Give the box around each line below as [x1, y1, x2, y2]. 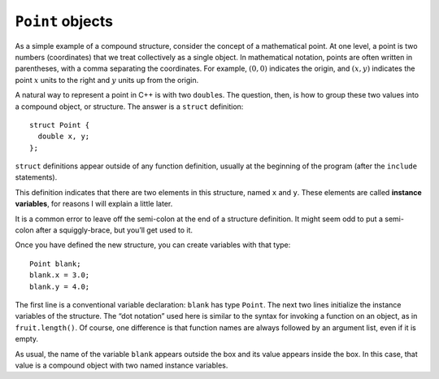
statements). [15, 172, 58, 182]
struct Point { [29, 120, 90, 129]
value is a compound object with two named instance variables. [15, 360, 228, 370]
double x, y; [37, 132, 90, 142]
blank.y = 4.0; [29, 281, 90, 291]
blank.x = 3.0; [29, 271, 90, 280]
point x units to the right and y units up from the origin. [15, 75, 199, 85]
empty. [15, 334, 39, 344]
